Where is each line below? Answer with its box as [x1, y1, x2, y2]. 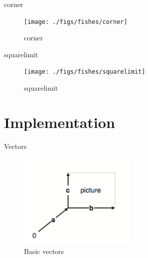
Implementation [4, 112, 115, 132]
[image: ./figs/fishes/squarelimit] [24, 68, 146, 76]
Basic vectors [24, 246, 64, 257]
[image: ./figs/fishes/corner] [24, 18, 128, 25]
